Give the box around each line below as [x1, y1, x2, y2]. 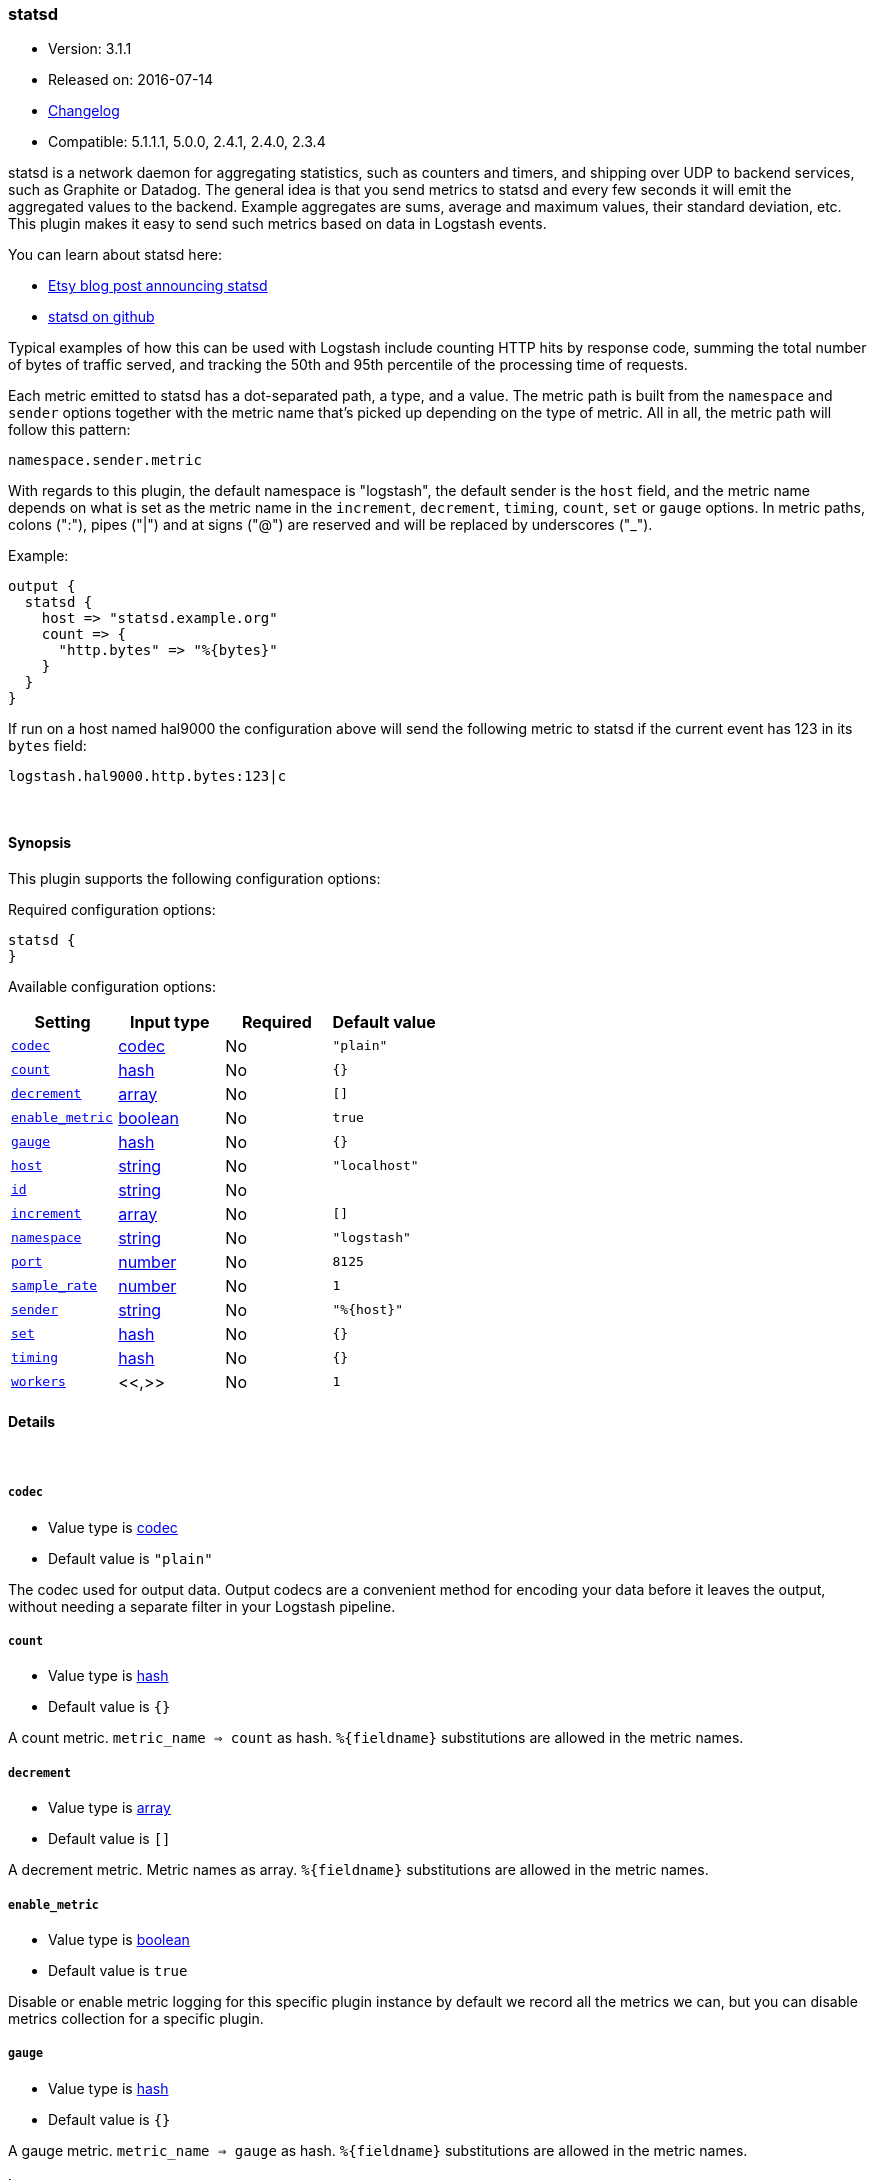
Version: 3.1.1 [48, 40, 132, 58]
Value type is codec [48, 1518, 178, 1536]
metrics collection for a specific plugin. [8, 2009, 264, 2027]
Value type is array [48, 1799, 171, 1817]
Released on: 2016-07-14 [48, 71, 214, 89]
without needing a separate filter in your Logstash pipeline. [8, 1597, 396, 1615]
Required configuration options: [8, 900, 216, 918]
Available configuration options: [8, 977, 216, 995]
